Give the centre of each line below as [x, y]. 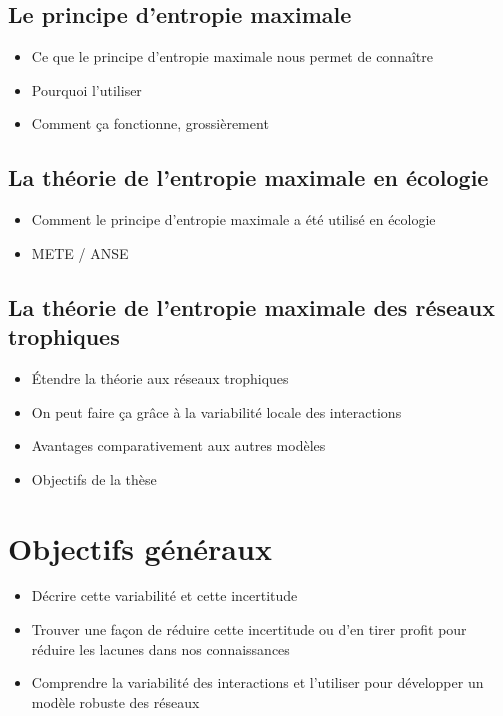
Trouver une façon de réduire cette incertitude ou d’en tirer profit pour [249, 629]
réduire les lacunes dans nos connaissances [160, 648]
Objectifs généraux [140, 547]
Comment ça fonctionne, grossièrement [150, 123]
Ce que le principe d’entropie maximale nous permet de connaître [232, 56]
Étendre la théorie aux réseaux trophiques [160, 377]
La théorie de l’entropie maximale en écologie [248, 177]
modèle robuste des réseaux [115, 701]
